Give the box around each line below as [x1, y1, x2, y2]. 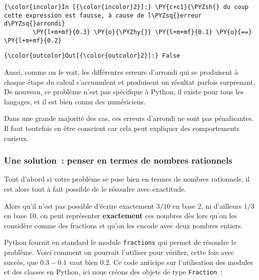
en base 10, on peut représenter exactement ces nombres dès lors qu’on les [4, 210, 237, 221]
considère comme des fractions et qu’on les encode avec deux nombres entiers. [4, 220, 243, 230]
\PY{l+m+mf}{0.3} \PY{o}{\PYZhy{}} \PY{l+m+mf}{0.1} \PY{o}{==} [33, 28, 252, 36]
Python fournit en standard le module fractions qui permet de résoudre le [4, 237, 236, 247]
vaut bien [69, 256, 98, 267]
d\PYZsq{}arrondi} [4, 20, 65, 28]
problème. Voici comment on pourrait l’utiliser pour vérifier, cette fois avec [4, 246, 234, 257]
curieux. [4, 132, 29, 143]
